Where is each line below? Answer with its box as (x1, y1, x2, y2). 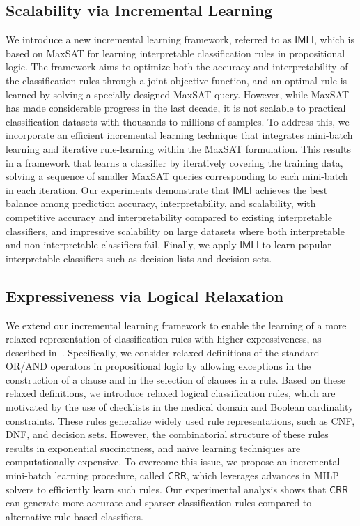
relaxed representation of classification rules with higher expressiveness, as (6, 331, 322, 346)
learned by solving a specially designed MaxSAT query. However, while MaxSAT (6, 87, 350, 101)
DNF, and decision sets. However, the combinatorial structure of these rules (6, 427, 329, 442)
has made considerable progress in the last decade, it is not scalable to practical (6, 100, 346, 115)
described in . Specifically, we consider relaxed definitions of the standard (6, 345, 320, 359)
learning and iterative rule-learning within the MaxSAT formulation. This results (6, 141, 351, 156)
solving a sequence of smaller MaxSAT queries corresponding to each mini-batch (6, 169, 348, 183)
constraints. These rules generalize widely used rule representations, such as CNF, (6, 413, 355, 428)
